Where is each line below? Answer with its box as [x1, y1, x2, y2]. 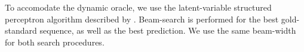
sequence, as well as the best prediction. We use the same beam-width [39, 24, 296, 37]
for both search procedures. [5, 35, 105, 48]
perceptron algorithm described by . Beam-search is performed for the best [5, 12, 279, 25]
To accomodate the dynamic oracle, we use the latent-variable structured [5, 1, 272, 13]
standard [5, 24, 37, 37]
